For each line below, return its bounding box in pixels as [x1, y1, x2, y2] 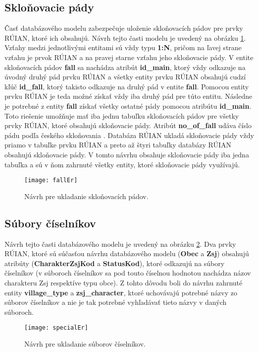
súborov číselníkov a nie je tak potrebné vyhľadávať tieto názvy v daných [4, 297, 227, 307]
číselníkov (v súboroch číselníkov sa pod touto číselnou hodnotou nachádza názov [4, 268, 251, 278]
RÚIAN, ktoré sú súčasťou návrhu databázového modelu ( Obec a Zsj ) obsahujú [4, 248, 249, 259]
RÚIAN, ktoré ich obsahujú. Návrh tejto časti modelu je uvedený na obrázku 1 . [4, 32, 246, 43]
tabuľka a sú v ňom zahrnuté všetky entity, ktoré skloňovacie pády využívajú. [4, 159, 240, 169]
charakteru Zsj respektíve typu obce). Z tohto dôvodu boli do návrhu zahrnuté [4, 277, 243, 287]
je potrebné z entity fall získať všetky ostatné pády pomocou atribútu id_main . [4, 100, 252, 111]
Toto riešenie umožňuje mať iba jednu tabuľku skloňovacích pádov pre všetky [4, 110, 239, 121]
